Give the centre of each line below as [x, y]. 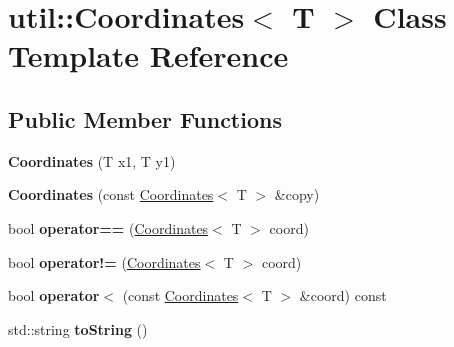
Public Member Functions [145, 118]
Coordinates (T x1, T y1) [92, 160]
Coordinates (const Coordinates [111, 194]
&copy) [297, 194]
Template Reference [148, 55]
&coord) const [343, 295]
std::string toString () [78, 328]
